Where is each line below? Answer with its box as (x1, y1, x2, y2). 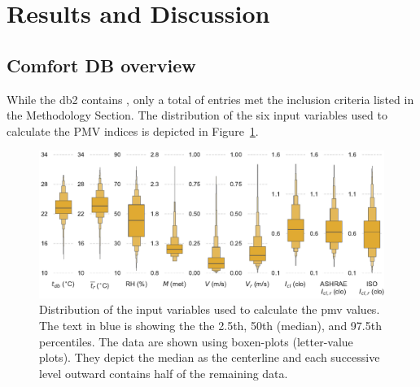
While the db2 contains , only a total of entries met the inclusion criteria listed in (7, 90, 414, 107)
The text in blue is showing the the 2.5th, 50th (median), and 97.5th (39, 316, 382, 333)
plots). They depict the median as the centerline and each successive (39, 349, 380, 366)
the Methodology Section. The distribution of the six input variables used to (7, 107, 387, 124)
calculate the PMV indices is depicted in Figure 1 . (7, 122, 259, 139)
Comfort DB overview (7, 52, 196, 77)
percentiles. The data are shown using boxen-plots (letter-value (39, 333, 353, 350)
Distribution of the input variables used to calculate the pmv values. (39, 301, 380, 318)
